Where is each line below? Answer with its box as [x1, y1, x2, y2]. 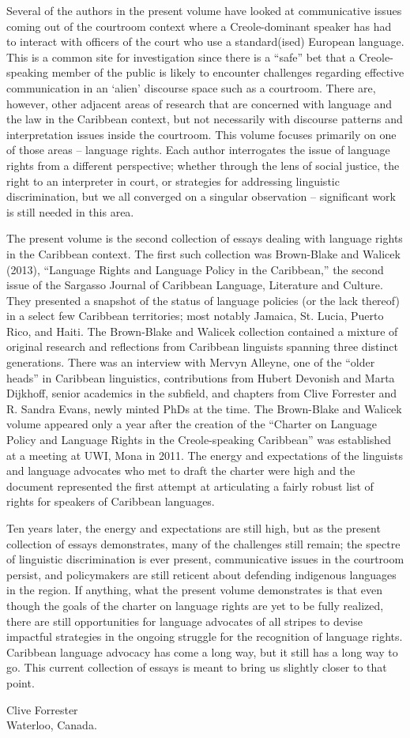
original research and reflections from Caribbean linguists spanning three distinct [6, 338, 398, 355]
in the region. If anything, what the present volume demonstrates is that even [6, 582, 383, 598]
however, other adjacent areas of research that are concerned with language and [6, 95, 393, 111]
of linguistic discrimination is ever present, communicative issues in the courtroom [6, 551, 404, 567]
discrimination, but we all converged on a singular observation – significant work [6, 188, 396, 205]
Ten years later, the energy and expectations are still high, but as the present [6, 520, 381, 536]
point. [6, 674, 35, 691]
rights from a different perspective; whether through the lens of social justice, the [6, 156, 400, 173]
